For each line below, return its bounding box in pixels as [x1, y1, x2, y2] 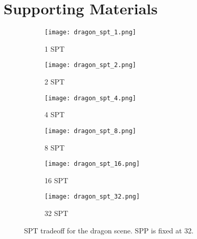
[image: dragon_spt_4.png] [45, 94, 136, 102]
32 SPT [45, 208, 69, 219]
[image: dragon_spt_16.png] [45, 160, 140, 168]
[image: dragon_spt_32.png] [45, 193, 140, 201]
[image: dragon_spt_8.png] [45, 127, 136, 135]
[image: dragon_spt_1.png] [45, 29, 136, 36]
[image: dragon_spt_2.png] [45, 61, 136, 69]
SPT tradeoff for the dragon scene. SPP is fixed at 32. [24, 225, 194, 235]
